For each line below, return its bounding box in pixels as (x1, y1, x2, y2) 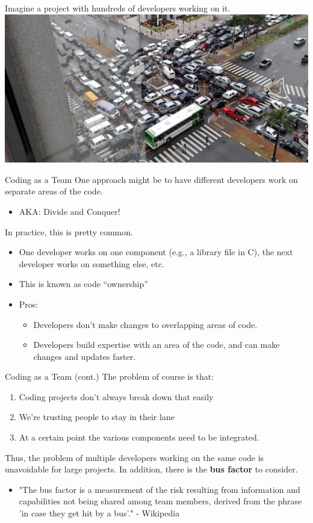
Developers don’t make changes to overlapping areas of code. (33, 318, 258, 330)
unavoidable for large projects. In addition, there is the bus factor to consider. (5, 463, 298, 475)
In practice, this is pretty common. (5, 225, 133, 238)
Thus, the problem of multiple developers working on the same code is (5, 451, 264, 463)
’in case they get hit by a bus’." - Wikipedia (19, 507, 180, 519)
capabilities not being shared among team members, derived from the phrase (19, 495, 302, 507)
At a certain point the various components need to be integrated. (19, 431, 259, 444)
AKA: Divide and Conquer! (19, 205, 120, 217)
